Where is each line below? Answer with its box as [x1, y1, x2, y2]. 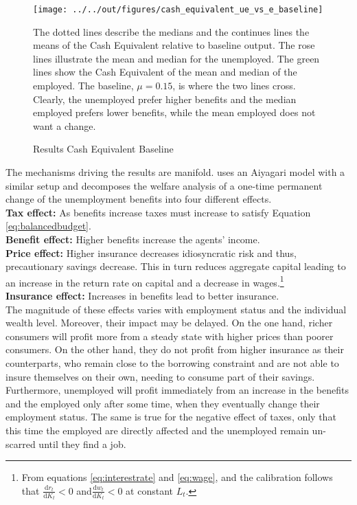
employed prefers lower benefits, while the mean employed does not [33, 105, 316, 120]
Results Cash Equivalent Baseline [33, 142, 174, 156]
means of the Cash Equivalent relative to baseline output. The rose [33, 38, 315, 52]
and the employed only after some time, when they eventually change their [5, 396, 320, 410]
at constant [126, 483, 173, 497]
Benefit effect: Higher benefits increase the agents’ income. [5, 232, 260, 246]
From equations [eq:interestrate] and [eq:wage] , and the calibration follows [21, 470, 333, 484]
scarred [5, 436, 36, 451]
